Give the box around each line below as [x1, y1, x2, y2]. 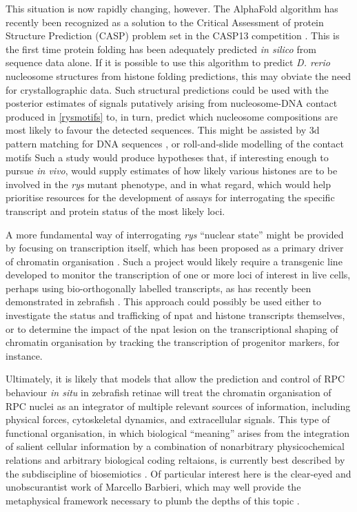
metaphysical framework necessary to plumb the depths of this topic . [6, 493, 300, 507]
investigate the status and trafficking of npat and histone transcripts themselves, [6, 308, 345, 322]
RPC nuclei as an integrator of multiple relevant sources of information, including [6, 398, 351, 413]
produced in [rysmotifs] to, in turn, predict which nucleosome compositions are [6, 109, 338, 123]
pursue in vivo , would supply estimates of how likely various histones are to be [6, 163, 338, 178]
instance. [6, 348, 43, 362]
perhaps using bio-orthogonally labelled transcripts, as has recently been [6, 280, 312, 295]
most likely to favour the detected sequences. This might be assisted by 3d [6, 123, 320, 137]
